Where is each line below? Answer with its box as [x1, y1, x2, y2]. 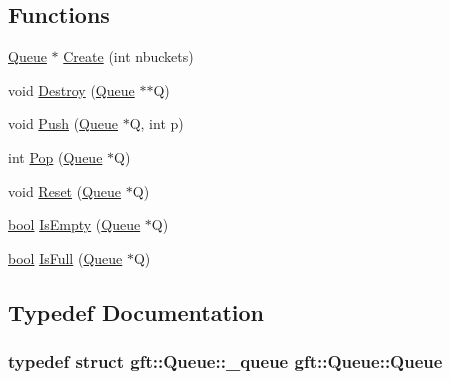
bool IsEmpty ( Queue [8, 214, 141, 235]
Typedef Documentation [8, 296, 264, 327]
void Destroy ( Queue [8, 79, 135, 100]
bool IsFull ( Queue [8, 247, 123, 268]
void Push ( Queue [8, 113, 118, 134]
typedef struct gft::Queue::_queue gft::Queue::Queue [8, 349, 443, 374]
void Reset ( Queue [8, 180, 122, 201]
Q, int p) [129, 113, 184, 134]
